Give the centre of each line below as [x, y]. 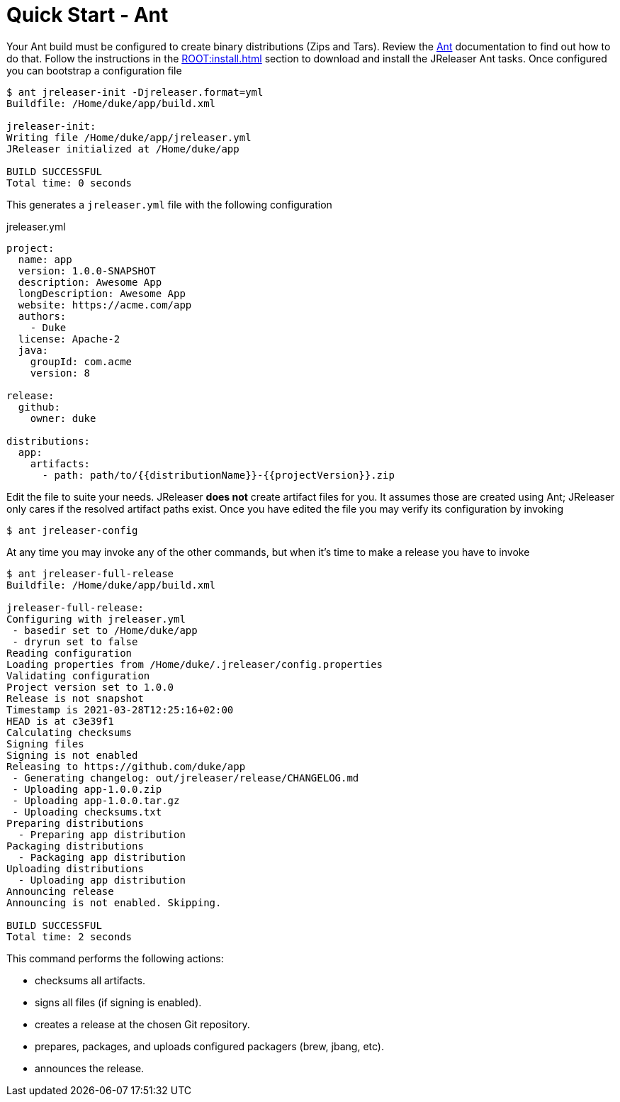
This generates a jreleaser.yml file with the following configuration [169, 204]
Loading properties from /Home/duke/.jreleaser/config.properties [195, 664]
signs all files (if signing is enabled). [118, 1002]
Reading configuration [69, 653]
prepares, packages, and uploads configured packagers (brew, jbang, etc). [209, 1046]
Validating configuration [78, 675]
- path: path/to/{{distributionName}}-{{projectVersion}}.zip [218, 475]
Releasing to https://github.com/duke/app [126, 766]
